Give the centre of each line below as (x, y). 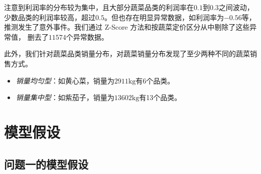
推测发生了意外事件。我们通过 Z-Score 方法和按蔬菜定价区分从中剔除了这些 (127, 27)
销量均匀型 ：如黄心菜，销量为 (65, 80)
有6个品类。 (155, 80)
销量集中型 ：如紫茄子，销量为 (65, 97)
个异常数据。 (87, 36)
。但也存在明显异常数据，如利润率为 (164, 17)
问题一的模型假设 (46, 164)
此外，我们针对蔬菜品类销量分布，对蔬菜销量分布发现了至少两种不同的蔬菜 (127, 54)
